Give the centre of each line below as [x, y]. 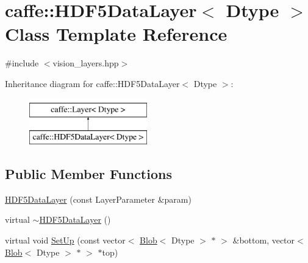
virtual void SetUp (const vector [65, 240]
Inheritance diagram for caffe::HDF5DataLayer [92, 83]
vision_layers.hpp [86, 63]
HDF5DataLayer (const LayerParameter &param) [98, 199]
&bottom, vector [264, 240]
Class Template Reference [116, 34]
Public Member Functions [88, 174]
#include [22, 63]
